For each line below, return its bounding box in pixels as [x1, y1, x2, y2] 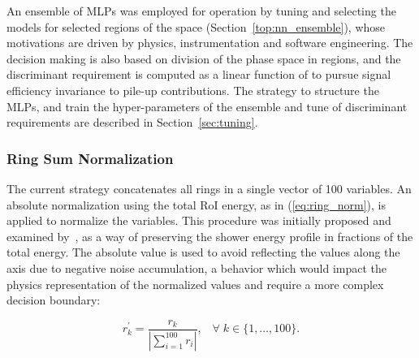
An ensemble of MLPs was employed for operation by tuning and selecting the [6, 2, 396, 19]
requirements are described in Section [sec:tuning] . [6, 114, 258, 131]
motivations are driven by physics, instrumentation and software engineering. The [6, 34, 413, 51]
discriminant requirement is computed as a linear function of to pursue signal [6, 66, 391, 83]
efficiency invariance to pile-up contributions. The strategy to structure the [6, 81, 379, 98]
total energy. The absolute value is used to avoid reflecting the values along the [6, 244, 400, 261]
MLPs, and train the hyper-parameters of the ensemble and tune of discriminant [6, 97, 408, 114]
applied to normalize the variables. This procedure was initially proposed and [6, 212, 391, 229]
